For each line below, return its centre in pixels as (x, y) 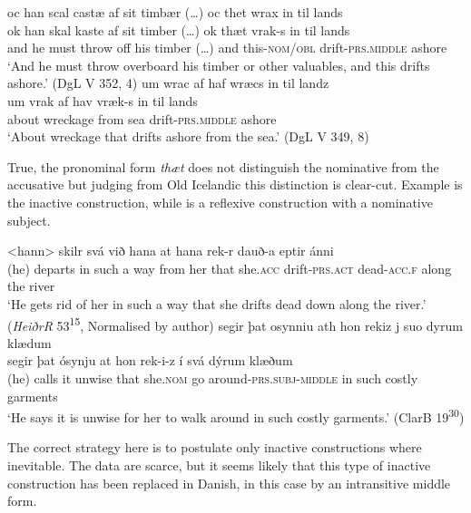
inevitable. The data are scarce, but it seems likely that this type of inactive (219, 465)
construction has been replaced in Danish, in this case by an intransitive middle (229, 483)
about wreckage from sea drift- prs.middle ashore (142, 118)
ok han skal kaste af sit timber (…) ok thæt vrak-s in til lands (179, 29)
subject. (29, 220)
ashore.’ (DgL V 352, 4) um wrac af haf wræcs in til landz (168, 83)
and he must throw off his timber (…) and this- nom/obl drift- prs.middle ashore (227, 48)
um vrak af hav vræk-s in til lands (103, 100)
